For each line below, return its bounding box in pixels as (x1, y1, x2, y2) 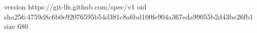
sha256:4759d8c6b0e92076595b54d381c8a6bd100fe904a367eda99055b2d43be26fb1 (4, 11, 253, 21)
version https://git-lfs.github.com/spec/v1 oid (4, 1, 147, 11)
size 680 (4, 21, 28, 31)
